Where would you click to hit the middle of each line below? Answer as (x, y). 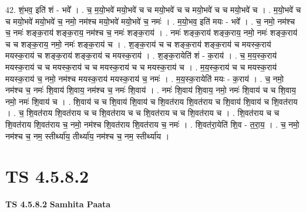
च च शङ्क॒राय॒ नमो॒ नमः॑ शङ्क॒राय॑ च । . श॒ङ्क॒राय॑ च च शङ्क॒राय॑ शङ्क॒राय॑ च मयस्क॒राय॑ (138, 44)
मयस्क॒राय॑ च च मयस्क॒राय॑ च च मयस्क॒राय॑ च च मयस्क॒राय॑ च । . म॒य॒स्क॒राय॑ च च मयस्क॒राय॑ (141, 66)
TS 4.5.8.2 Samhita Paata (58, 204)
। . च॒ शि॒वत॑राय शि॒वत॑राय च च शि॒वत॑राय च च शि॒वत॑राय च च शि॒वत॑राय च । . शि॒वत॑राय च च (142, 113)
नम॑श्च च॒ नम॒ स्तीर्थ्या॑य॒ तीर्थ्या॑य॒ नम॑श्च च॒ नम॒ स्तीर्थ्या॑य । (88, 136)
